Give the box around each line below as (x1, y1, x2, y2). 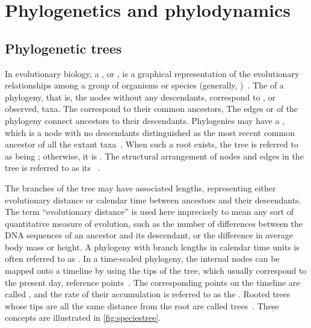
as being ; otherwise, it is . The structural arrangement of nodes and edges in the (5, 149, 304, 162)
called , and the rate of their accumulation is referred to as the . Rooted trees (5, 288, 291, 300)
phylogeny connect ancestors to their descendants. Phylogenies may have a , (5, 114, 285, 126)
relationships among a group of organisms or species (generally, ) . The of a (5, 79, 284, 91)
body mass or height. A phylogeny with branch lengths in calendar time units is (5, 240, 300, 253)
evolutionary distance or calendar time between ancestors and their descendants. (5, 193, 301, 206)
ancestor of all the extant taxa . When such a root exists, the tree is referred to (5, 138, 298, 150)
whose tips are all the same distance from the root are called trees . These (5, 299, 279, 312)
